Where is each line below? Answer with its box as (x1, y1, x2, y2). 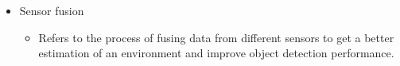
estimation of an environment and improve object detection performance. (38, 45, 394, 61)
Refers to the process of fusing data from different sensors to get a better (38, 29, 394, 45)
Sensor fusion (19, 2, 84, 18)
